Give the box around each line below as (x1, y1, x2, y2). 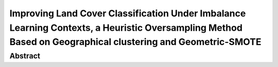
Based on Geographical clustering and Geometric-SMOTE (9, 36, 262, 48)
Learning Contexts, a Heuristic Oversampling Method (9, 22, 243, 33)
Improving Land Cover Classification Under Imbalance (9, 8, 246, 19)
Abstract (9, 51, 41, 60)
